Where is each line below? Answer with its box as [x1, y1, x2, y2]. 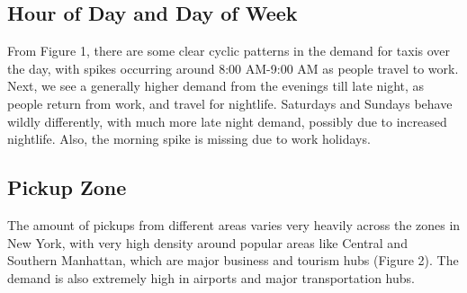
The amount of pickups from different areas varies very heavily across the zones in [7, 215, 461, 234]
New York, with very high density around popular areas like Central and [7, 233, 408, 252]
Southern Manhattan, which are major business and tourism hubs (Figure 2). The [7, 251, 459, 270]
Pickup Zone [7, 173, 127, 201]
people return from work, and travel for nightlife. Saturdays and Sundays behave [7, 93, 453, 112]
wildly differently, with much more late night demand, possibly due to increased [7, 111, 447, 130]
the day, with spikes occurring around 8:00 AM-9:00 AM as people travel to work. [7, 58, 459, 77]
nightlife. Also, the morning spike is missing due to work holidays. [7, 129, 371, 148]
